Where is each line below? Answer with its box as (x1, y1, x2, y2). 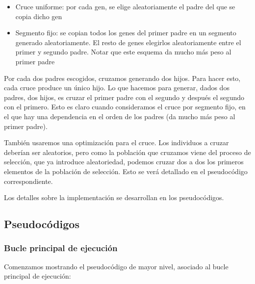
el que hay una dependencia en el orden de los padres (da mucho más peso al (4, 111, 235, 121)
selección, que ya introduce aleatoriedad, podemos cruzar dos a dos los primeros (4, 156, 244, 167)
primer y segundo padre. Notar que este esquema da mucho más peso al (15, 47, 231, 57)
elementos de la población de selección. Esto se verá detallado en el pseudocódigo (4, 166, 248, 176)
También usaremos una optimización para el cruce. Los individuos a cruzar (4, 137, 229, 148)
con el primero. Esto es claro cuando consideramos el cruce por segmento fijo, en (4, 102, 246, 112)
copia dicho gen (15, 11, 62, 21)
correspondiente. (4, 176, 53, 186)
